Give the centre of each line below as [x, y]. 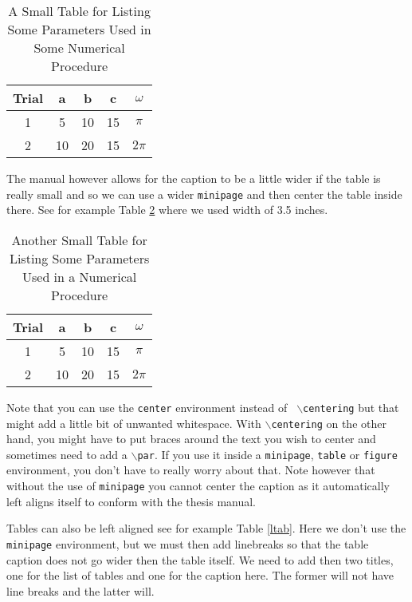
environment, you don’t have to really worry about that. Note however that [191, 470]
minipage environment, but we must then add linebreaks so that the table [188, 543]
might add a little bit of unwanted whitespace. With [134, 423]
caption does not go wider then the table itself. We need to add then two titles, [200, 559]
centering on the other [329, 423]
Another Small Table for [79, 240]
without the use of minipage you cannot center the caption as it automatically [198, 485]
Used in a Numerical [79, 276]
